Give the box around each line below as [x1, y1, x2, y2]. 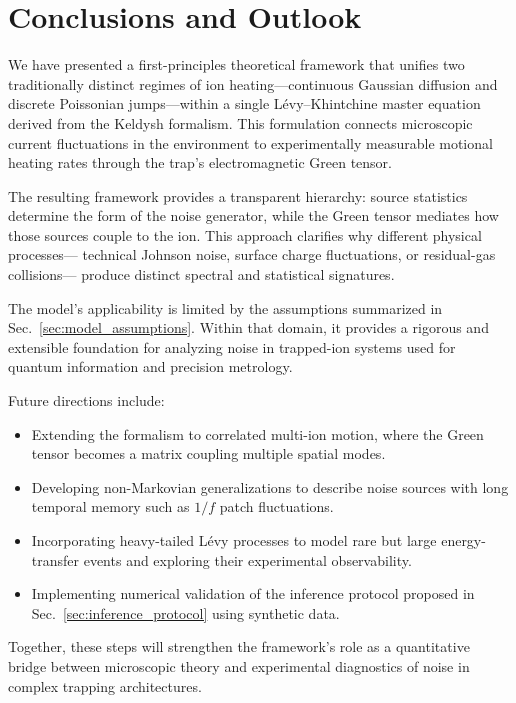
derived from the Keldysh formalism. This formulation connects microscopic [8, 112, 473, 133]
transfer [31, 549, 80, 570]
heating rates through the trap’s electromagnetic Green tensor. [8, 152, 393, 173]
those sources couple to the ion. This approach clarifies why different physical [8, 224, 482, 245]
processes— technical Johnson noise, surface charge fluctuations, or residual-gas [8, 244, 496, 265]
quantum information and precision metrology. [8, 356, 293, 377]
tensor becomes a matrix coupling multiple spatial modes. [31, 443, 386, 464]
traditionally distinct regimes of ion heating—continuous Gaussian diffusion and [8, 73, 498, 94]
